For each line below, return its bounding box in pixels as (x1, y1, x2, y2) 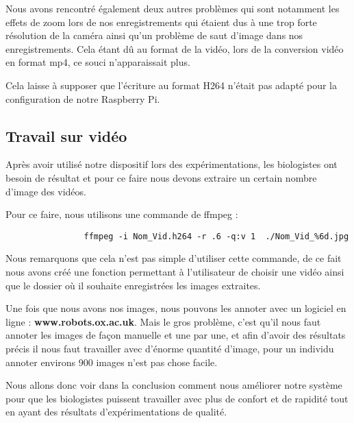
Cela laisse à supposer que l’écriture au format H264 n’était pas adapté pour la (5, 77, 337, 92)
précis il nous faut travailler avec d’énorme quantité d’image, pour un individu (5, 341, 334, 355)
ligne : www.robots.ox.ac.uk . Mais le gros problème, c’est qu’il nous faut (5, 314, 321, 328)
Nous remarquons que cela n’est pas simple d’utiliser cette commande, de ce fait (5, 251, 342, 265)
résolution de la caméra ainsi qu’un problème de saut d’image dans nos (5, 28, 303, 43)
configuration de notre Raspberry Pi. (5, 91, 160, 106)
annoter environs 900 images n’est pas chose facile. (5, 354, 218, 369)
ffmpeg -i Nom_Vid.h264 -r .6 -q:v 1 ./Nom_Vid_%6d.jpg (84, 231, 349, 241)
